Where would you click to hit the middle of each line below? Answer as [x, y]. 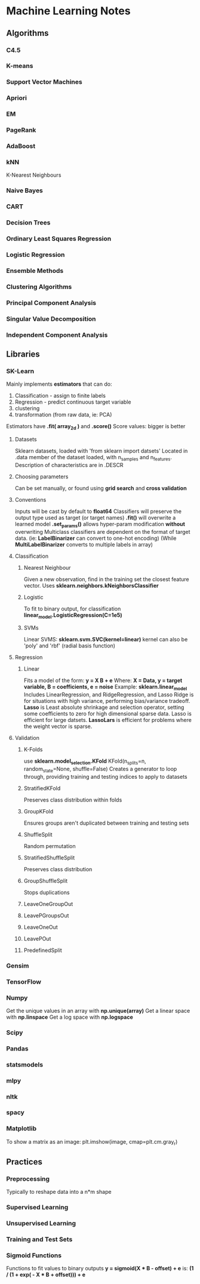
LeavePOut [37, 938]
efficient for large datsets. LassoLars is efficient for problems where [108, 720]
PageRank [21, 130]
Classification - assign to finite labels [60, 396]
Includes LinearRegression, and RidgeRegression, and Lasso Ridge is [109, 695]
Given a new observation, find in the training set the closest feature [106, 579]
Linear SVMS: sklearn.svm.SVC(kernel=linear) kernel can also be [106, 640]
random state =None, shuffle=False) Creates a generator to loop [100, 770]
